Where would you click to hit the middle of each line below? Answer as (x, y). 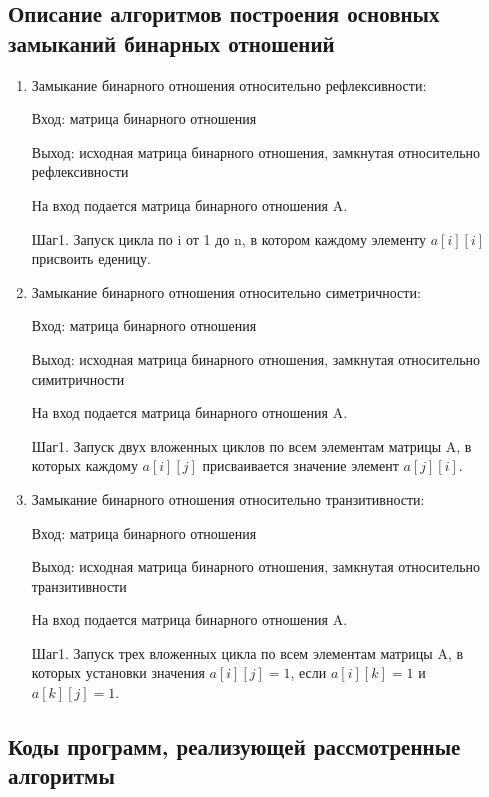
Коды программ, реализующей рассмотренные (234, 746)
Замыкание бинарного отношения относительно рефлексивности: (229, 84)
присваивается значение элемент (300, 465)
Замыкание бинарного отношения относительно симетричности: (226, 291)
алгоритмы (61, 775)
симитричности (78, 378)
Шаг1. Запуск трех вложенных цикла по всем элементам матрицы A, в (247, 652)
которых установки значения (118, 672)
